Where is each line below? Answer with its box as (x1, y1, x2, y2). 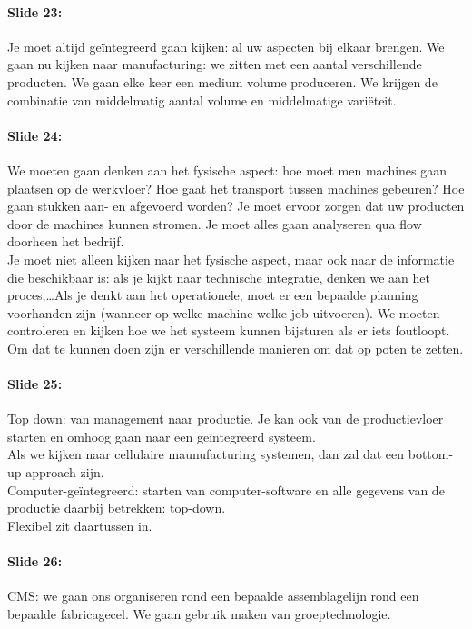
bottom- (408, 444, 454, 464)
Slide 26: (7, 552, 63, 571)
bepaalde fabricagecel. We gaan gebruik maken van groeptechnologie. (7, 604, 391, 623)
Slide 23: (7, 2, 63, 21)
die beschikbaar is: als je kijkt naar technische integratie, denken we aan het (7, 267, 430, 286)
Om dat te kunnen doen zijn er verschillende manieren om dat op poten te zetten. (7, 338, 464, 357)
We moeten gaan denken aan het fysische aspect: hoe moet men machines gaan (7, 160, 447, 179)
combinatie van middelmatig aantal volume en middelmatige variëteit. (7, 90, 397, 109)
